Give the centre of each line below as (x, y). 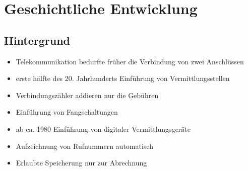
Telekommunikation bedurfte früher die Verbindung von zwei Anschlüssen (130, 61)
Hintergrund (37, 40)
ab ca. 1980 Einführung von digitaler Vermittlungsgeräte (103, 129)
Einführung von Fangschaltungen (67, 112)
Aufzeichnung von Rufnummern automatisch (84, 146)
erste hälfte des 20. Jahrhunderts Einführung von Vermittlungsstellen (123, 78)
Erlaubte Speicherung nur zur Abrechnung (81, 163)
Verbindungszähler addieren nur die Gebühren (87, 95)
